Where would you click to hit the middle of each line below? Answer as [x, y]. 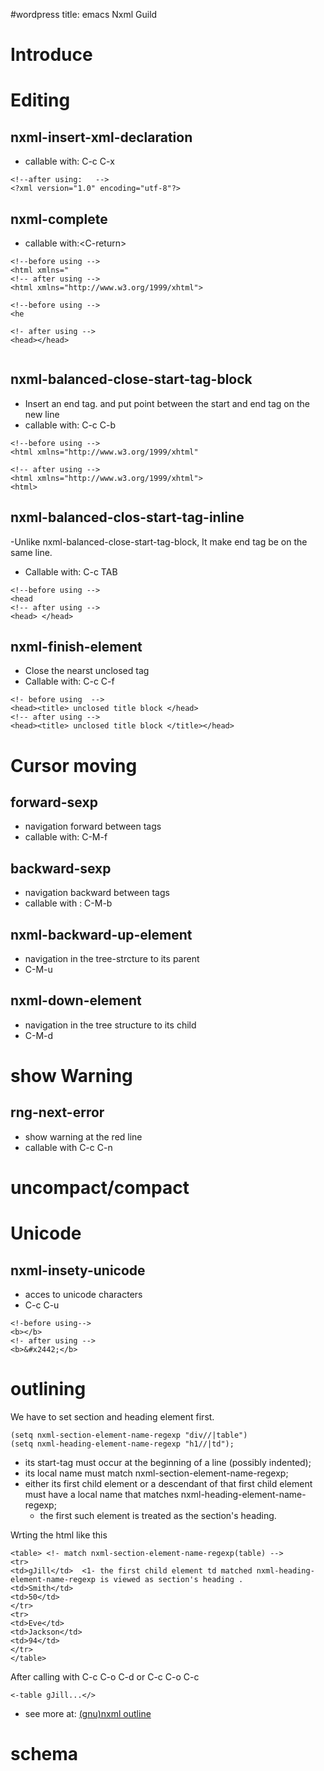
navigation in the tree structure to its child [110, 1025]
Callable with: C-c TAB [71, 571]
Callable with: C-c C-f [69, 681]
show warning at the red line [83, 1136]
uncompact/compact [100, 1188]
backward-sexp [61, 868]
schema [44, 1754]
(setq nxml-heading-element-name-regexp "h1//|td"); [122, 1444]
